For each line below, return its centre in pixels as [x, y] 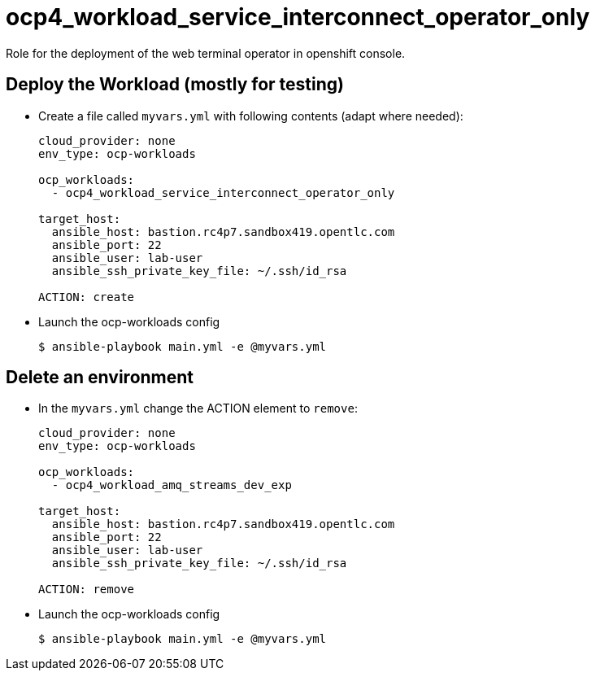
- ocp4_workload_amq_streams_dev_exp [172, 485]
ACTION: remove [87, 590]
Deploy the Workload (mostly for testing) [175, 85]
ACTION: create [87, 297]
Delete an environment [100, 378]
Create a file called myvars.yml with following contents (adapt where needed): [251, 116]
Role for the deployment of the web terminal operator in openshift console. [206, 53]
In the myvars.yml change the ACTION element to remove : [198, 408]
